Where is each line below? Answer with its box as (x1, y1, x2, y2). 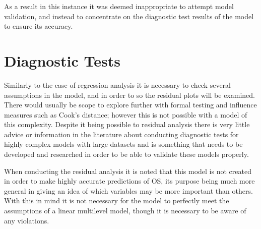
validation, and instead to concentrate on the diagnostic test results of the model (4, 11, 254, 21)
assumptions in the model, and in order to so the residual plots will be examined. (4, 89, 255, 100)
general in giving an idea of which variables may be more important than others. (4, 185, 253, 196)
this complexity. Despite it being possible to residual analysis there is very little (4, 119, 250, 130)
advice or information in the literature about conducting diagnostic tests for (4, 129, 239, 139)
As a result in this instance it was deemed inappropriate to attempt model (4, 1, 234, 11)
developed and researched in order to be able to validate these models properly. (4, 149, 249, 159)
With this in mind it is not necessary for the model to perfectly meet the (4, 195, 229, 206)
